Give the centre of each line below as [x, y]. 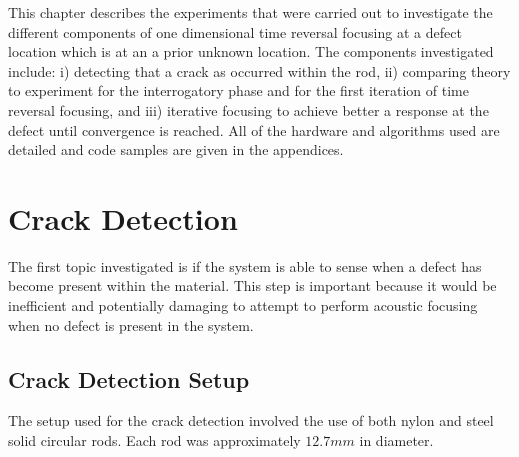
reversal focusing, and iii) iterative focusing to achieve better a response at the [248, 109]
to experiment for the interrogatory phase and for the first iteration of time [238, 90]
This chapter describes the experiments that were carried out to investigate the [250, 12]
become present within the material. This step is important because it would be [252, 285]
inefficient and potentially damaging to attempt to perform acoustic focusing [243, 305]
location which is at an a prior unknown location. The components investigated [251, 51]
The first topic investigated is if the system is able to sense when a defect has [245, 265]
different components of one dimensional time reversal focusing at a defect [235, 31]
